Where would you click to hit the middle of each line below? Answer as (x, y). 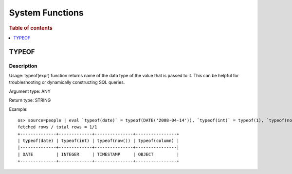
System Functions (46, 13)
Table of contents (31, 28)
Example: (18, 109)
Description (23, 66)
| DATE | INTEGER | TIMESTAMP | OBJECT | (99, 154)
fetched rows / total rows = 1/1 (57, 127)
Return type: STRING (30, 100)
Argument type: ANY (30, 91)
